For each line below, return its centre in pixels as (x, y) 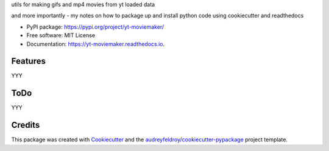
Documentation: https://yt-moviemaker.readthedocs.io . (96, 44)
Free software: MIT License (61, 35)
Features (28, 61)
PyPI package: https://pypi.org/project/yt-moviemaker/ (95, 27)
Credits (26, 125)
